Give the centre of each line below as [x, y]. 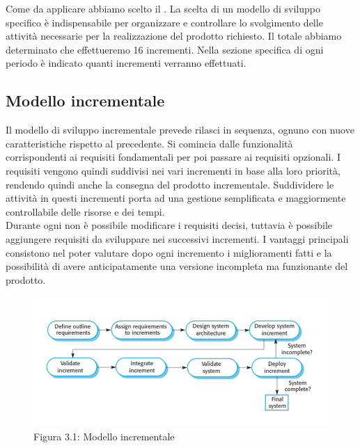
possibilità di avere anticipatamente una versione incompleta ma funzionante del [177, 266]
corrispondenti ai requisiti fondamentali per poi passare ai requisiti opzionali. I [173, 157]
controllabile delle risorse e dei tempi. [85, 211]
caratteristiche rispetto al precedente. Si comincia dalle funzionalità [149, 143]
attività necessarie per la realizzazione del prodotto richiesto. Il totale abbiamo [174, 36]
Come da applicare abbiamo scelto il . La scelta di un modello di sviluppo [163, 8]
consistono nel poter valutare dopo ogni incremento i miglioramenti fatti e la [169, 252]
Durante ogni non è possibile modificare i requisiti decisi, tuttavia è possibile [169, 225]
